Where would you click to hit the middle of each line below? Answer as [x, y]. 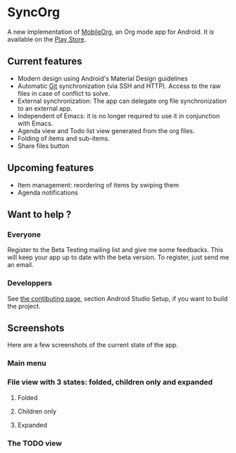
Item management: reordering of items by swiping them [98, 185]
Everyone [24, 235]
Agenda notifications [48, 192]
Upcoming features [50, 168]
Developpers [30, 283]
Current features [45, 62]
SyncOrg [34, 12]
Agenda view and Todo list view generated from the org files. [106, 130]
